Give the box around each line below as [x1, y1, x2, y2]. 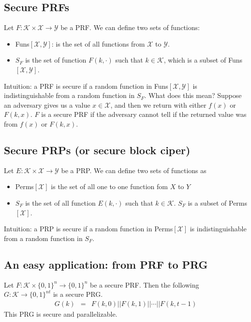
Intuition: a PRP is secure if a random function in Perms [4, 224, 173, 234]
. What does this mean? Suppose [144, 90, 242, 100]
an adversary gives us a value [4, 99, 90, 110]
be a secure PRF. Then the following [89, 279, 199, 290]
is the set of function [25, 55, 87, 65]
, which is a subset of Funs [163, 55, 242, 65]
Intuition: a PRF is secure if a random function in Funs [4, 80, 168, 91]
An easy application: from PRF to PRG [4, 257, 208, 272]
